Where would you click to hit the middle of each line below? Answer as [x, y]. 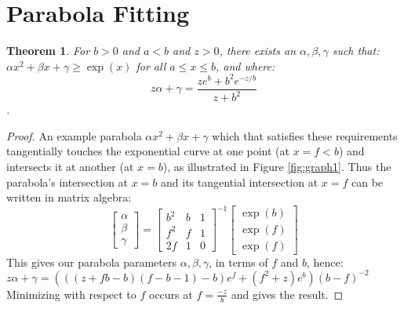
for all [151, 65]
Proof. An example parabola [74, 135]
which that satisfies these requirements [305, 135]
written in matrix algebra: [69, 197]
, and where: [245, 65]
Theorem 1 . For [48, 51]
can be [368, 182]
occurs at [171, 294]
